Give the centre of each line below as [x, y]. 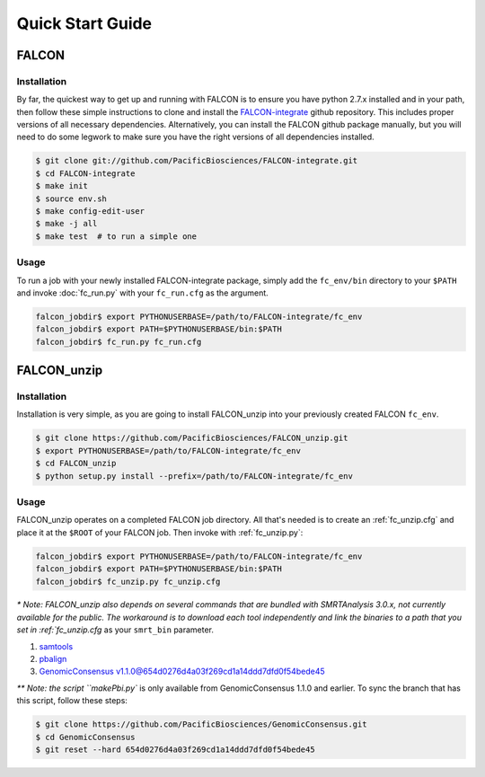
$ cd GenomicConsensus [85, 737]
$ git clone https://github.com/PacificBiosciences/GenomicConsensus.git [201, 724]
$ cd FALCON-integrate [85, 173]
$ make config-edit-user [90, 212]
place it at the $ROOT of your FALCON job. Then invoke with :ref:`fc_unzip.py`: [160, 532]
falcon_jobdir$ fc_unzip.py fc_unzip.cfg [128, 581]
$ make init [62, 186]
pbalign [53, 659]
